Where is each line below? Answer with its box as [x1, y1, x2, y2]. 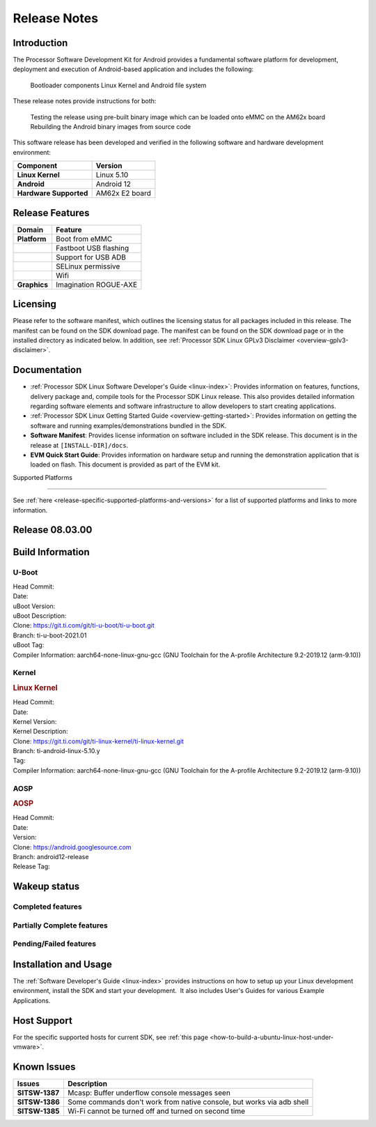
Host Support [13, 1015, 72, 1027]
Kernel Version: [13, 717, 57, 725]
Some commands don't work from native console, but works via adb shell [67, 1097, 309, 1107]
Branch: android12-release [13, 853, 89, 861]
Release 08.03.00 [13, 524, 93, 536]
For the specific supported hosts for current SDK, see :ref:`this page [13, 1033, 209, 1041]
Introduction [13, 37, 68, 49]
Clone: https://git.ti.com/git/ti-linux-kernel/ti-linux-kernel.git [13, 736, 185, 746]
